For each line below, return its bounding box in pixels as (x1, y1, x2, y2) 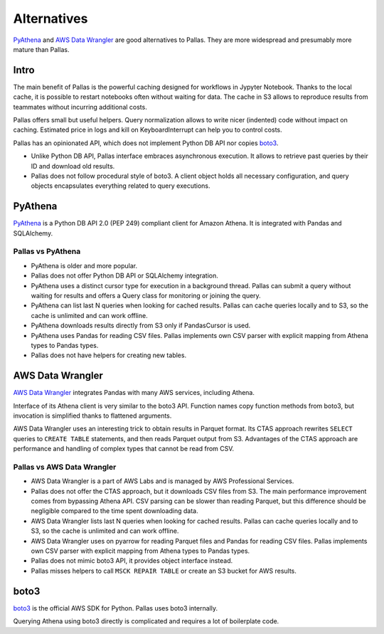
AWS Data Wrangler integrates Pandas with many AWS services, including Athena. (13, 389, 255, 397)
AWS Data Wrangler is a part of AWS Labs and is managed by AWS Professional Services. (31, 477, 294, 485)
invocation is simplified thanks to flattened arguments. (13, 411, 172, 420)
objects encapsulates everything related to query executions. (31, 181, 210, 190)
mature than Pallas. (13, 45, 70, 53)
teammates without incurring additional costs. (13, 102, 147, 111)
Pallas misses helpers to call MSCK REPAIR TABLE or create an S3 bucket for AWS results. (31, 566, 297, 575)
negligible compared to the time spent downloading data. (31, 507, 198, 515)
